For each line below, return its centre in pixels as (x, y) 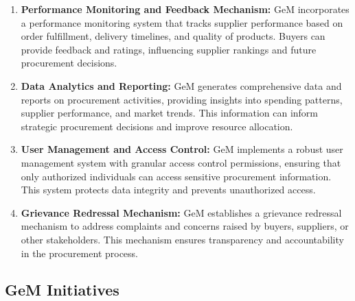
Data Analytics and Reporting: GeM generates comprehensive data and (181, 85)
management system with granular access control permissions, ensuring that (181, 162)
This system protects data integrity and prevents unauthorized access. (168, 190)
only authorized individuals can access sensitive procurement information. (176, 176)
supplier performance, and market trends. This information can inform (170, 113)
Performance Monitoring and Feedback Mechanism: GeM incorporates (185, 9)
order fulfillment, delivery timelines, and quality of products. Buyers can (173, 36)
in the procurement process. (80, 253)
